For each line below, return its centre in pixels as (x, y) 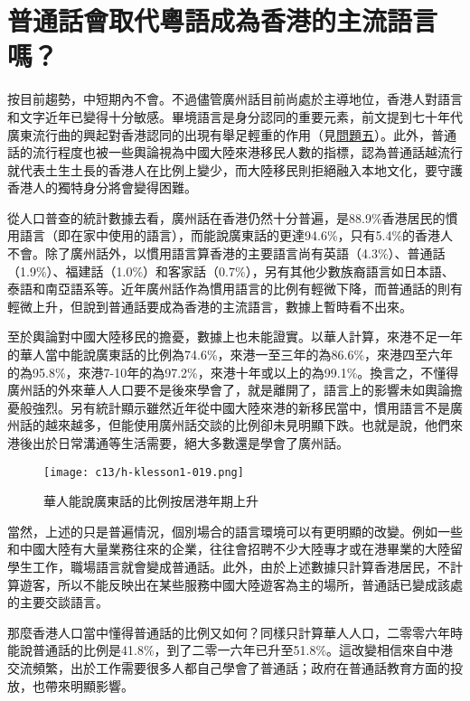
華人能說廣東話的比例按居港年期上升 (151, 501)
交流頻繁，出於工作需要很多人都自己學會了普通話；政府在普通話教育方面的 (229, 668)
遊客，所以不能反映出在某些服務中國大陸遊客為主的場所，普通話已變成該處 (241, 584)
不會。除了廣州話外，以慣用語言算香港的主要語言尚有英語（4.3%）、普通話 (226, 253)
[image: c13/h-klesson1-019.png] (144, 472)
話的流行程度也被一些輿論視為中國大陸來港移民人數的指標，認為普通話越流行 (235, 152)
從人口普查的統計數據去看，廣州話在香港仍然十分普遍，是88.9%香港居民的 (226, 217)
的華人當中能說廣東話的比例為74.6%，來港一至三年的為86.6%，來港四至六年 (230, 355)
